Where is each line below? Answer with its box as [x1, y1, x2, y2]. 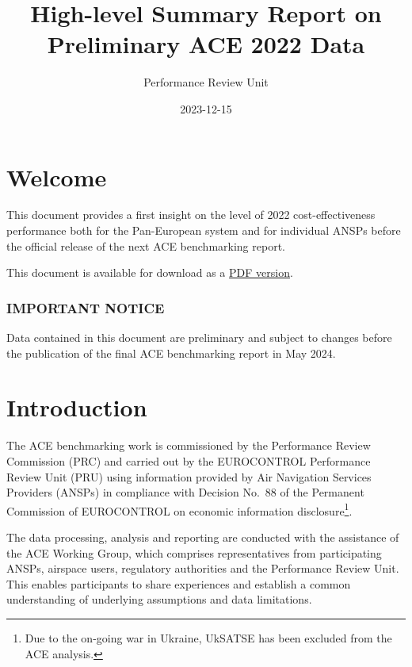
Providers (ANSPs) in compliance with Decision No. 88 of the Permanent [6, 484, 364, 500]
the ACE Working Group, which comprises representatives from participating [6, 544, 382, 561]
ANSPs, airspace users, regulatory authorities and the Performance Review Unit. [6, 560, 399, 577]
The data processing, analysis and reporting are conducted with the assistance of [6, 528, 399, 545]
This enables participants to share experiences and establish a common [6, 575, 351, 592]
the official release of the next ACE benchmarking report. [6, 237, 285, 254]
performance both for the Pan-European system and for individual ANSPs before [6, 222, 401, 239]
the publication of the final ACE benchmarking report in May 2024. [6, 344, 336, 361]
